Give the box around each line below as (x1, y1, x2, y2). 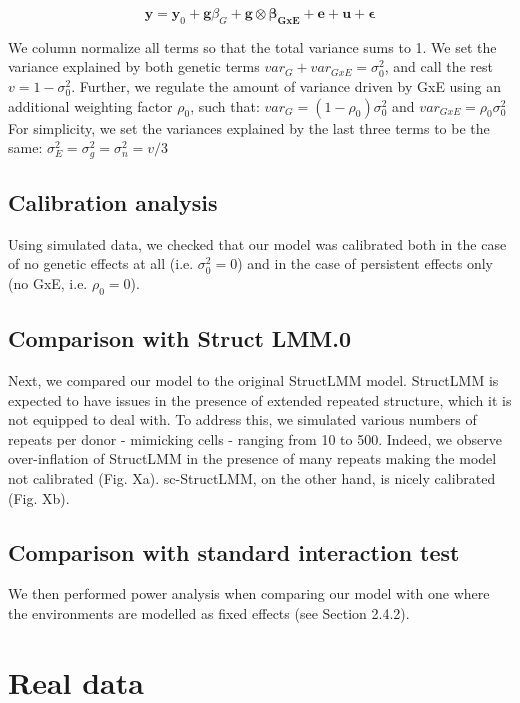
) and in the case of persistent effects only (237, 253, 493, 274)
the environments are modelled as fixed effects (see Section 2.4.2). (8, 602, 410, 623)
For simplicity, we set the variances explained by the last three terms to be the (8, 117, 490, 138)
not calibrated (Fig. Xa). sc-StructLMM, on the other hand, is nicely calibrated (8, 467, 496, 488)
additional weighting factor (8, 95, 173, 116)
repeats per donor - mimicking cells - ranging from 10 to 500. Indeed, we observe (8, 428, 502, 449)
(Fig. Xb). (8, 487, 70, 508)
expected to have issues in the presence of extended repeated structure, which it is (8, 389, 512, 410)
